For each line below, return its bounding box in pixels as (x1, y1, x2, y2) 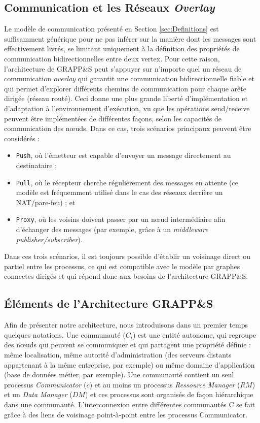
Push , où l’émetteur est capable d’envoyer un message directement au (16, 150, 231, 160)
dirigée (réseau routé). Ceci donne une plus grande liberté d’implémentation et (4, 93, 248, 104)
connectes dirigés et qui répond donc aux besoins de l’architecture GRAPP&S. (4, 271, 248, 281)
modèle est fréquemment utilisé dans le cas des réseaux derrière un (16, 187, 223, 198)
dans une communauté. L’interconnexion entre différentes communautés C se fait (4, 399, 255, 409)
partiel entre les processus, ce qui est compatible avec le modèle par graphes (4, 261, 240, 271)
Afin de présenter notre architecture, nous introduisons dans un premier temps (4, 319, 248, 330)
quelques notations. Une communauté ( (4, 329, 126, 340)
